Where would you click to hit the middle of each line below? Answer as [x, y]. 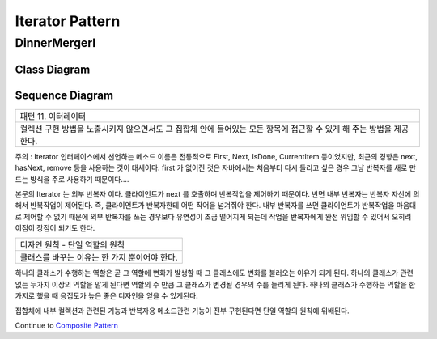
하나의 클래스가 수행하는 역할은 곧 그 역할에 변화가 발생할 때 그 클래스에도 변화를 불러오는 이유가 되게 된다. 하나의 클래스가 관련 [214, 273]
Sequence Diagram [64, 95]
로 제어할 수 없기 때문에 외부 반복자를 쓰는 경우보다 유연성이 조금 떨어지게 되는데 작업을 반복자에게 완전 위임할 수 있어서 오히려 [213, 216]
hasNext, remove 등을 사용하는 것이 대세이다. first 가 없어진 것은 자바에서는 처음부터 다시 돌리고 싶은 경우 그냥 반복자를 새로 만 [216, 168]
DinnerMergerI [55, 43]
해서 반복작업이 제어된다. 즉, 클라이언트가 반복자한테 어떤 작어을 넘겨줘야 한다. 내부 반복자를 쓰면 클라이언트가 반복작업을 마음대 [216, 206]
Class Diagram [53, 69]
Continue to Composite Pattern [67, 326]
